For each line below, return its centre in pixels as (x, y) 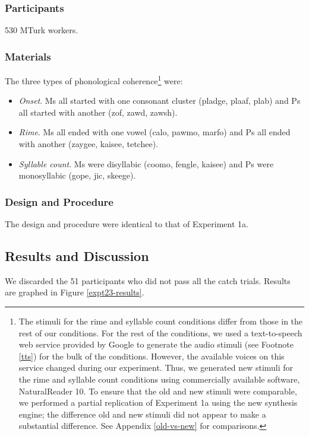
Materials (28, 56)
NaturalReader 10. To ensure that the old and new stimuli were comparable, (158, 391)
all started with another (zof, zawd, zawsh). (98, 112)
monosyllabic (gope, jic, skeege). (77, 175)
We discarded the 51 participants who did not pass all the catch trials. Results (148, 280)
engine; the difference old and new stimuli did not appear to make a (142, 414)
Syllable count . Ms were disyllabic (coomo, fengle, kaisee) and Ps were (146, 163)
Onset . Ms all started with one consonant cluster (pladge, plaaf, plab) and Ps (160, 101)
